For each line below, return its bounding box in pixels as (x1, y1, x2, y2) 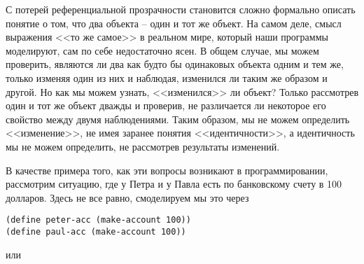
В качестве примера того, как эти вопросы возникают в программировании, (6, 162, 328, 177)
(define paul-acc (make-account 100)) (6, 226, 186, 237)
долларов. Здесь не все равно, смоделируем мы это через (6, 190, 249, 204)
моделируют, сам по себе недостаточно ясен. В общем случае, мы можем (6, 43, 319, 57)
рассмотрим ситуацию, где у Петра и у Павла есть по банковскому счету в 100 (6, 176, 342, 191)
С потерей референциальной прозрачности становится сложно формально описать (6, 2, 356, 16)
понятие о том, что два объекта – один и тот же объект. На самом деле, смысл (6, 15, 342, 30)
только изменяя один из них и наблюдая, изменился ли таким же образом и (6, 70, 328, 85)
